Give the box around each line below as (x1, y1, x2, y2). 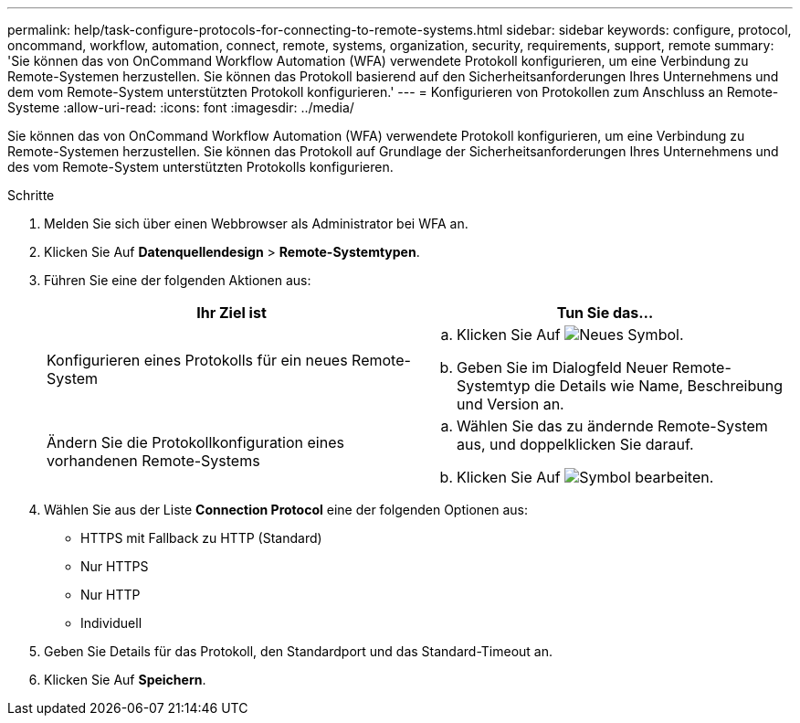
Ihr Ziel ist (196, 303, 267, 322)
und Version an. (457, 395, 564, 413)
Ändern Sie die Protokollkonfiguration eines (47, 433, 344, 452)
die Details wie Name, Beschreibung (533, 377, 783, 395)
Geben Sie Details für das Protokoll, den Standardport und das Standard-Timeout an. (44, 643, 553, 659)
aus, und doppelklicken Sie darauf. (457, 435, 694, 453)
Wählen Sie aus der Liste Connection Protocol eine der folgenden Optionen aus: (44, 502, 528, 517)
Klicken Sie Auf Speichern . (44, 672, 206, 687)
